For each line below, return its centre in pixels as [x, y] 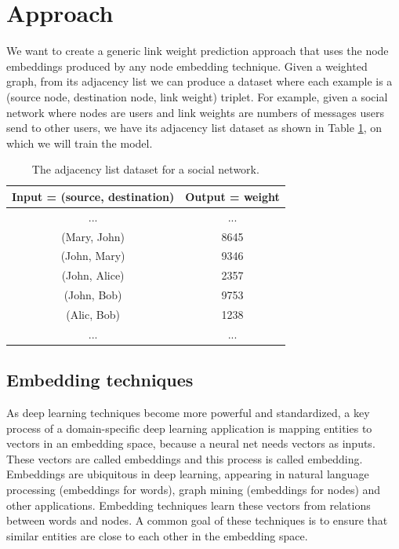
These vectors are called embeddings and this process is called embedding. [185, 458]
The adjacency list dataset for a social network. [145, 169]
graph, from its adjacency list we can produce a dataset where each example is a [199, 81]
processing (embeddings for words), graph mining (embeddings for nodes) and [194, 490]
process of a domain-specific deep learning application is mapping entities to [189, 428]
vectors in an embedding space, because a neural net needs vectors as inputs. [191, 443]
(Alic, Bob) [93, 314]
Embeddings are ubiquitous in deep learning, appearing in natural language [188, 474]
